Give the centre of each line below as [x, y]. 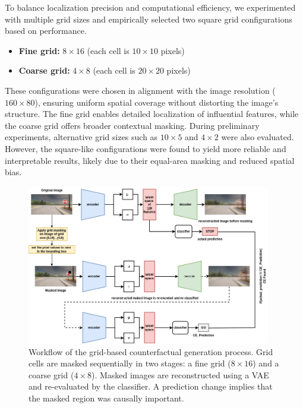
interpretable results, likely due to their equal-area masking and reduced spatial [150, 160]
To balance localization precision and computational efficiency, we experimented [150, 7]
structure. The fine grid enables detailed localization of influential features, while [152, 114]
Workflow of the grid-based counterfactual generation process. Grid [151, 351]
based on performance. [46, 31]
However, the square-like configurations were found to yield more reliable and [146, 148]
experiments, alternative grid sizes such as [81, 137]
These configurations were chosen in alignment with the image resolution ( [140, 90]
